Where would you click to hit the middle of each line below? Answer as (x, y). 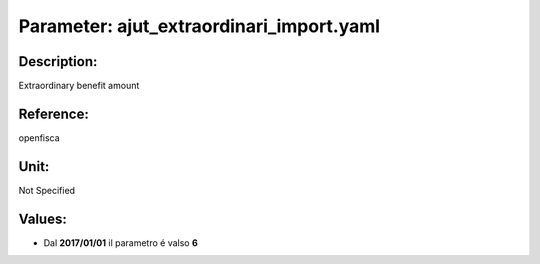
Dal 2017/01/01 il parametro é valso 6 (121, 242)
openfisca (39, 137)
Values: (42, 218)
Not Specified (46, 190)
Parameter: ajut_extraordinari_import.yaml (199, 26)
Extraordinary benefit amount (79, 86)
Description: (58, 61)
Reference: (53, 113)
